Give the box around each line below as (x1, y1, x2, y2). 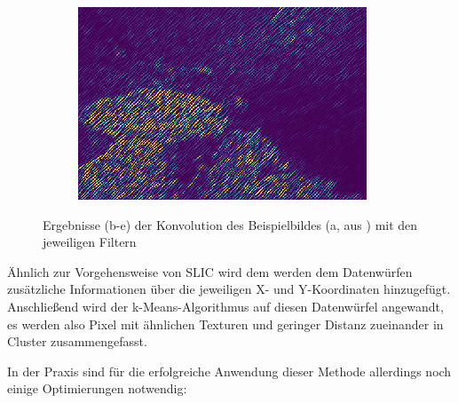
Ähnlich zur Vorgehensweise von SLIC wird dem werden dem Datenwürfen (7, 262, 413, 281)
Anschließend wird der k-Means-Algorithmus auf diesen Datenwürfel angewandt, (7, 296, 444, 315)
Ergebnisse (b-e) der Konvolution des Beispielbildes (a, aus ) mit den (43, 215, 418, 233)
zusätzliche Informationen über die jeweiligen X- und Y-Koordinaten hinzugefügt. (7, 280, 451, 298)
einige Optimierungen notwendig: (7, 379, 187, 398)
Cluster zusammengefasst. (7, 332, 147, 351)
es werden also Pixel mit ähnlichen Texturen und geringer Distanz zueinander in (7, 314, 444, 333)
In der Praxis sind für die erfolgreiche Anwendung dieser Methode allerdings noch (7, 361, 452, 380)
